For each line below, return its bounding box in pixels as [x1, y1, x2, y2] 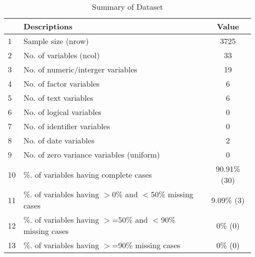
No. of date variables [24, 135, 95, 146]
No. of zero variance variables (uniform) [24, 149, 160, 160]
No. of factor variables [24, 78, 100, 89]
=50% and [112, 214, 148, 225]
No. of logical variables [24, 106, 102, 117]
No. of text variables [24, 92, 94, 103]
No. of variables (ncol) [24, 49, 100, 61]
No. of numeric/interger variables [24, 64, 137, 75]
